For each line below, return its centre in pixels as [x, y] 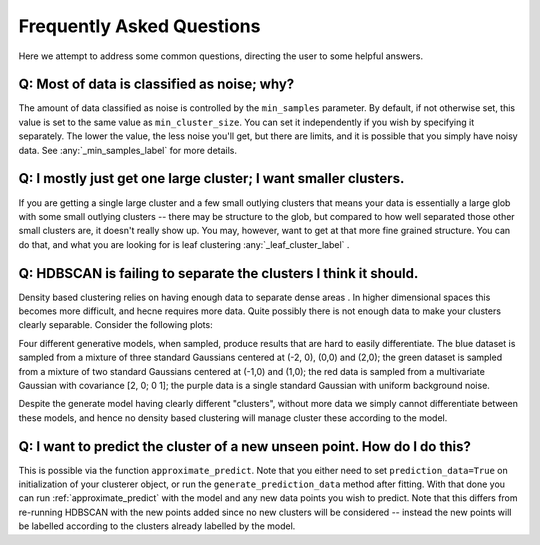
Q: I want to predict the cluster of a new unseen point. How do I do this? [245, 446]
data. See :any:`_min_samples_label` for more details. [128, 150]
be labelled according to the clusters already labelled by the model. [157, 526]
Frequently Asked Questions [139, 26]
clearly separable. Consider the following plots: [116, 325]
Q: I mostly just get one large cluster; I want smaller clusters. [211, 178]
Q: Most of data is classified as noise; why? [156, 84]
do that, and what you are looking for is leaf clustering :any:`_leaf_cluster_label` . [184, 244]
